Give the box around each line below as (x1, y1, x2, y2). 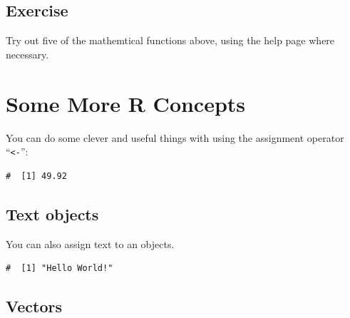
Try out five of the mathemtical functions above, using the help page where (6, 33, 335, 48)
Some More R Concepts (6, 88, 246, 118)
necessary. (6, 46, 49, 61)
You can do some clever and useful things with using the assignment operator (6, 130, 344, 145)
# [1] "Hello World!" (6, 263, 113, 274)
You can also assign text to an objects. (6, 236, 175, 251)
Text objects (6, 202, 99, 225)
